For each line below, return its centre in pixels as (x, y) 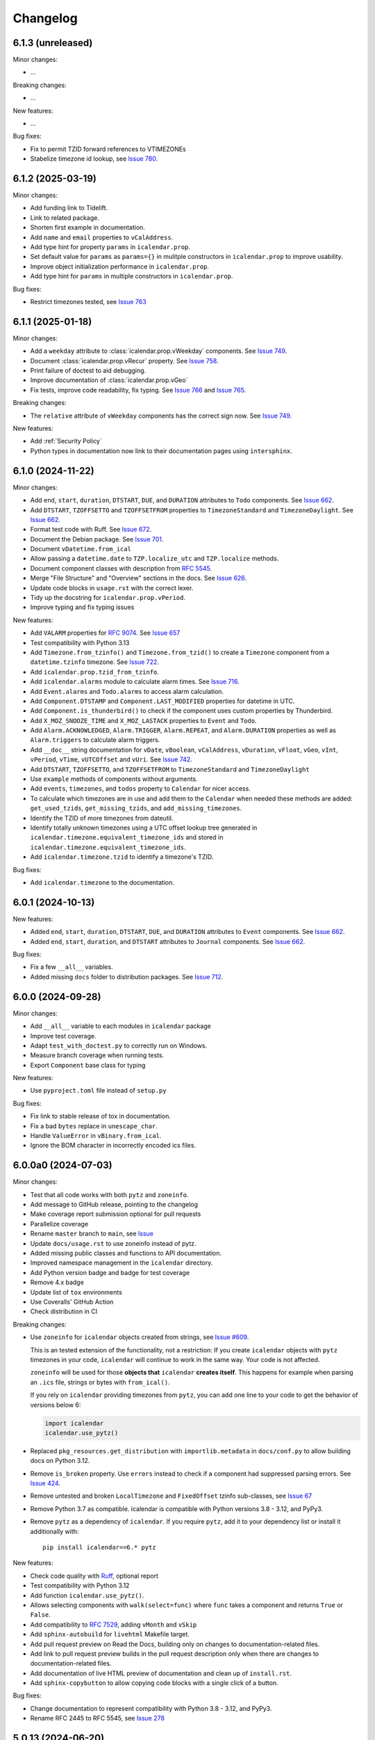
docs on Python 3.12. (60, 1461)
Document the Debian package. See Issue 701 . (97, 539)
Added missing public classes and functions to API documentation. (126, 1253)
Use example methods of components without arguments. (114, 779)
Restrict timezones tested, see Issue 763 (88, 302)
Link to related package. (65, 217)
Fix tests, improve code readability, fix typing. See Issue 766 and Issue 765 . (138, 390)
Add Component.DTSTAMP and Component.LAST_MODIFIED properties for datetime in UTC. (162, 701)
